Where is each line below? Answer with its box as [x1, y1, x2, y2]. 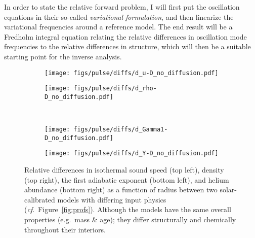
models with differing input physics [57, 194, 166, 205]
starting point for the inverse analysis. [4, 51, 122, 61]
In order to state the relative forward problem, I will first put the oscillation [4, 2, 240, 12]
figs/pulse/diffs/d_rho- [73, 85, 157, 92]
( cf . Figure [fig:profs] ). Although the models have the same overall [24, 204, 231, 215]
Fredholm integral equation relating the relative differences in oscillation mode [4, 31, 247, 42]
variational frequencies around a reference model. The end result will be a [4, 21, 233, 32]
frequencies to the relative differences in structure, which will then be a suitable [4, 41, 251, 52]
